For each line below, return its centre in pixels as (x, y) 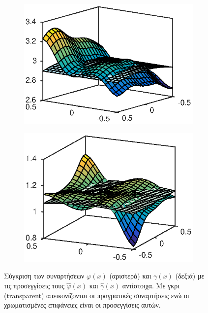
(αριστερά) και (130, 276)
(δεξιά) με (190, 276)
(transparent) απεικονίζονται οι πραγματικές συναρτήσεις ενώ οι (97, 295)
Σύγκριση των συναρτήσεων (44, 276)
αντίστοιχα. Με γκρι (151, 285)
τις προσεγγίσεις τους (34, 285)
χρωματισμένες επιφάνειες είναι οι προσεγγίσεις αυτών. (82, 305)
